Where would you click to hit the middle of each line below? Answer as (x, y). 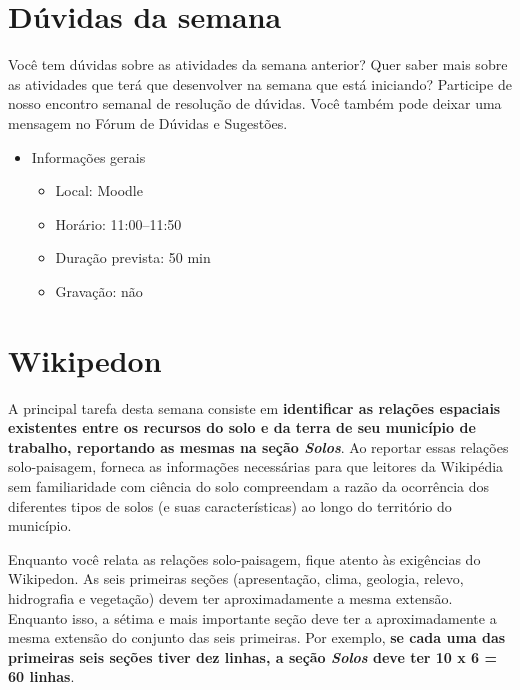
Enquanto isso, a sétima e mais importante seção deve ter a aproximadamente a (252, 617)
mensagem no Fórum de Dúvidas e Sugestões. (148, 122)
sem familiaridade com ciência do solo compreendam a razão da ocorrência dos (249, 485)
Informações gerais (88, 156)
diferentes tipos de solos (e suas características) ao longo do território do (230, 505)
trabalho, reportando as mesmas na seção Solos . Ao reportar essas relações (258, 446)
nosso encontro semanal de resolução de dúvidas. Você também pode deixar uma (255, 103)
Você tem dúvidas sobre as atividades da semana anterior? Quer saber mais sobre (258, 64)
